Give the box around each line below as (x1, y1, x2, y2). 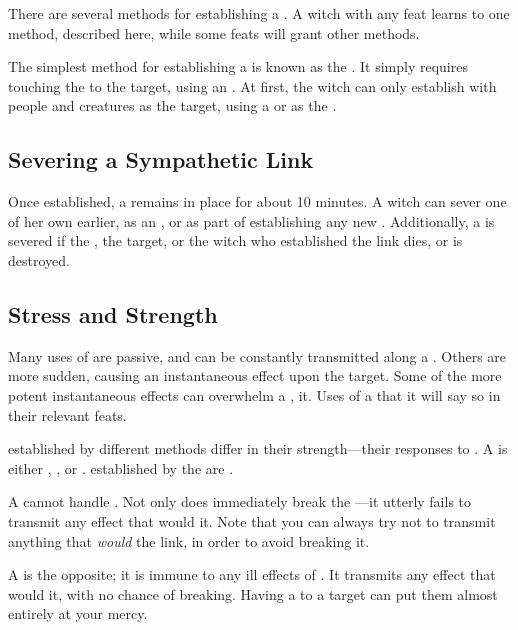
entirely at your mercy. (8, 603, 148, 624)
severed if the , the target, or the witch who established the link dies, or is (8, 230, 463, 251)
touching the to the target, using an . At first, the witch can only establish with (8, 75, 497, 96)
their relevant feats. (8, 404, 127, 425)
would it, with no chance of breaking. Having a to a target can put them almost (8, 583, 498, 604)
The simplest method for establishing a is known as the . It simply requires (8, 56, 468, 77)
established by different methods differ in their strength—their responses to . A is (8, 438, 508, 459)
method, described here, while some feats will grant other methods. (8, 22, 420, 43)
